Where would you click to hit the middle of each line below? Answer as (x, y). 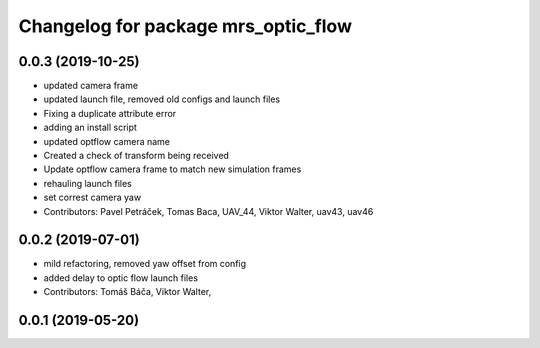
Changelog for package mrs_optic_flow (185, 26)
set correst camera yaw (92, 197)
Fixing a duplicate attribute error (110, 113)
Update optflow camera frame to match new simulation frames (172, 169)
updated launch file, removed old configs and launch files (161, 99)
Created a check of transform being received (136, 156)
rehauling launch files (87, 183)
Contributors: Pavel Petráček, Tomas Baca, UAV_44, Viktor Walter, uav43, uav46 (208, 211)
